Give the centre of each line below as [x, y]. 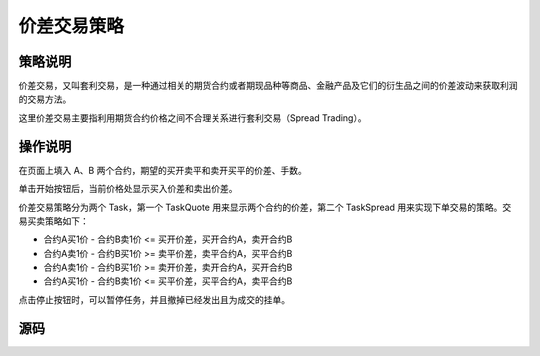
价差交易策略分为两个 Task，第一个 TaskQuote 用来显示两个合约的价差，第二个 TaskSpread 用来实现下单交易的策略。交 [265, 207]
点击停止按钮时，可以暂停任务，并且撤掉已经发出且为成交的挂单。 [154, 299]
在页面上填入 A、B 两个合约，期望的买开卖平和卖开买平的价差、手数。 [162, 170]
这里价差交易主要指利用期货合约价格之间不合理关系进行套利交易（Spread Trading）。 [192, 117]
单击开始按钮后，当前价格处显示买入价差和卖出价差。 [128, 189]
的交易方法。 [45, 99]
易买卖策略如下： [53, 221]
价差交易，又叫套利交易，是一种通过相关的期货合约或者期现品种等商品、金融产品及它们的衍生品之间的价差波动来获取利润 [268, 86]
